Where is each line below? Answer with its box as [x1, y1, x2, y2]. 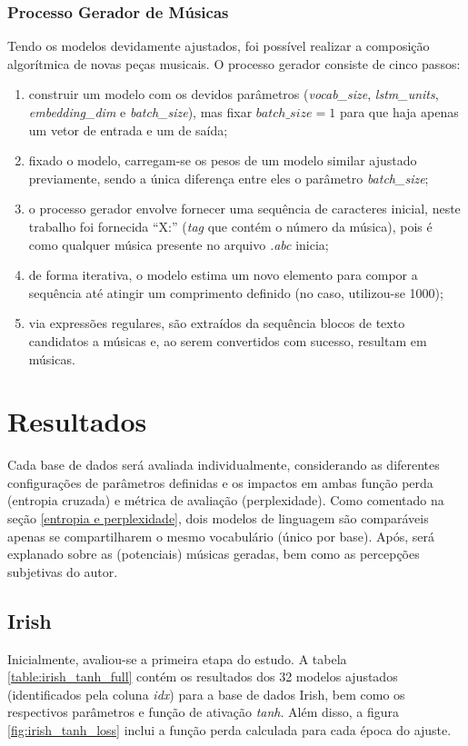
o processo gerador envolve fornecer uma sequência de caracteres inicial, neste [28, 199, 461, 218]
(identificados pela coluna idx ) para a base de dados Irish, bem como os [7, 684, 405, 703]
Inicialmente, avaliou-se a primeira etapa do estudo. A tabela [7, 649, 347, 668]
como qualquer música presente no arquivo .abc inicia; [28, 234, 329, 254]
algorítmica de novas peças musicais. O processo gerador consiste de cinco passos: [7, 54, 461, 73]
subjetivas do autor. [7, 562, 118, 581]
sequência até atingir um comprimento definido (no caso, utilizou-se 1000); [28, 283, 443, 302]
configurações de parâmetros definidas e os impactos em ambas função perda [7, 472, 433, 492]
